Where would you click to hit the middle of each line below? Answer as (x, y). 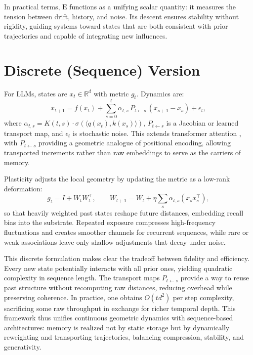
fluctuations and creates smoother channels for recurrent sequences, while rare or (126, 232)
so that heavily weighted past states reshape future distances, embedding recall (124, 212)
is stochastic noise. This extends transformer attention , (157, 133)
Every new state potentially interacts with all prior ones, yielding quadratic (118, 268)
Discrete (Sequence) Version (102, 69)
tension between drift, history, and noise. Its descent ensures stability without (122, 16)
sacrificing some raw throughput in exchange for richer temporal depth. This (120, 308)
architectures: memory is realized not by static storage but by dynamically (117, 327)
